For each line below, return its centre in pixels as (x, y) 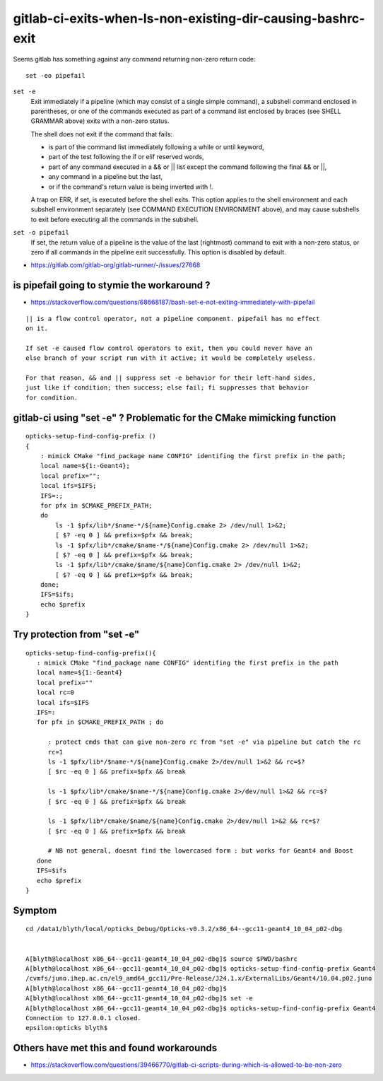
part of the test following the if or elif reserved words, (126, 157)
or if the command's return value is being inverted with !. (131, 187)
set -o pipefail (41, 233)
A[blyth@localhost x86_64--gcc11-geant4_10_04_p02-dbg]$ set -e (140, 998)
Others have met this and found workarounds (115, 1048)
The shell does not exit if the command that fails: (102, 134)
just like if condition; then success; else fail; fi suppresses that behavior (167, 388)
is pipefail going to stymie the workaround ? (112, 285)
